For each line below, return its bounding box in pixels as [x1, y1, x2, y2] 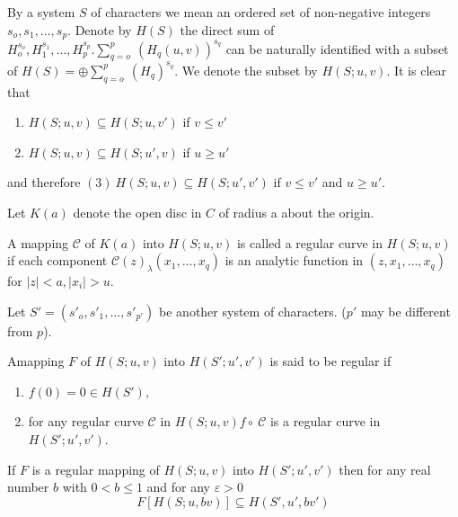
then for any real [339, 459, 431, 478]
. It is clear [386, 60, 447, 79]
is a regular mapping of [31, 459, 160, 478]
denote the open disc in [73, 203, 202, 222]
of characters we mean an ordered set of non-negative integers [91, 3, 431, 21]
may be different [360, 301, 451, 320]
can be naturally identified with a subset [225, 39, 449, 58]
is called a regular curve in [236, 233, 383, 252]
